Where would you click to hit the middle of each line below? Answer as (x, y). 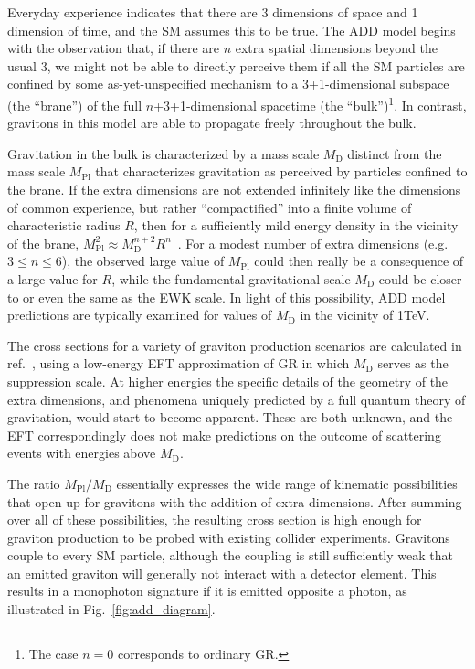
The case (53, 653)
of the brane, (43, 243)
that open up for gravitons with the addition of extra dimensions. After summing (235, 501)
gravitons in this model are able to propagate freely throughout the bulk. (212, 123)
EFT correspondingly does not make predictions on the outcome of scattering (224, 435)
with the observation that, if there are (113, 48)
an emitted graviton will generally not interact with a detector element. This (222, 573)
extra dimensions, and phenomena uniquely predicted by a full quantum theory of (237, 399)
